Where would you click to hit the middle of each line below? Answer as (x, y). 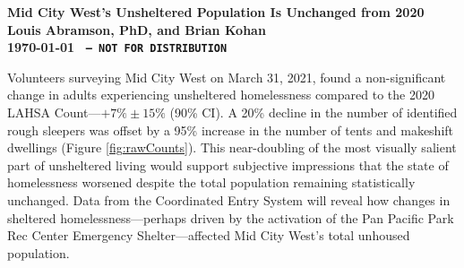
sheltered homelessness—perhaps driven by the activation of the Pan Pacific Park (231, 217)
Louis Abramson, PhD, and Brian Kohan (137, 29)
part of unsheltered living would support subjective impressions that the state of (228, 164)
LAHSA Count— (54, 112)
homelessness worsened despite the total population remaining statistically (211, 182)
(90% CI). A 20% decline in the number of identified (314, 112)
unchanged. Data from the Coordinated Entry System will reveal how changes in (229, 200)
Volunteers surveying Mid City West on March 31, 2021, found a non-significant (227, 77)
